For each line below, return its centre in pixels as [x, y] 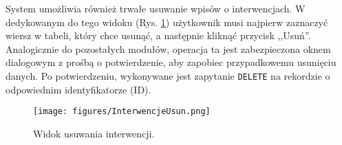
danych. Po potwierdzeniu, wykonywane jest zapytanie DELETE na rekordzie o [168, 75]
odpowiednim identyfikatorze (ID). [78, 89]
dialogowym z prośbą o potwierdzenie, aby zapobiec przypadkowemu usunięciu [171, 62]
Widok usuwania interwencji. [94, 133]
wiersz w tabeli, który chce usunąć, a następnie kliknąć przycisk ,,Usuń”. [158, 35]
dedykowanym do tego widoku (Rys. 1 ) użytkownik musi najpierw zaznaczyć [167, 22]
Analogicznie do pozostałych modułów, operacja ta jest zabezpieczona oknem [168, 48]
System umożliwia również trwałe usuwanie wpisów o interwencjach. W [156, 8]
